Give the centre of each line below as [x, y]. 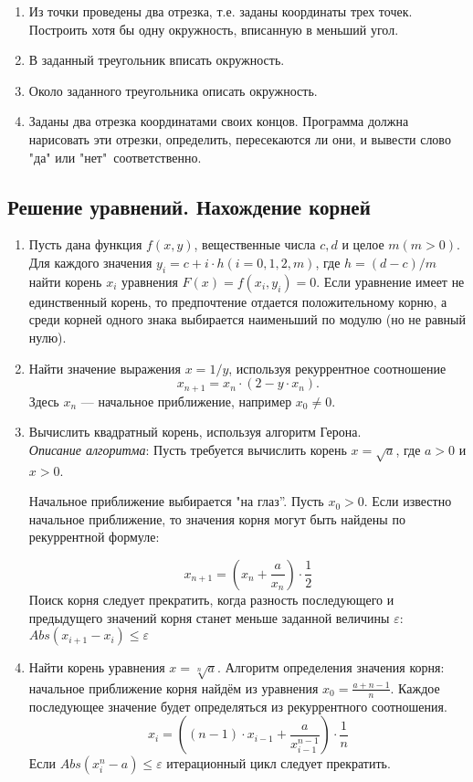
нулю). [47, 337]
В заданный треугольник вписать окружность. [157, 60]
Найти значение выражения [105, 368]
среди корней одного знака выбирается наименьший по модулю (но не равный [247, 319]
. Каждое [415, 687]
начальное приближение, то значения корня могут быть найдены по [217, 518]
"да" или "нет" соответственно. [115, 157]
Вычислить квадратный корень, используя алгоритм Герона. [195, 432]
